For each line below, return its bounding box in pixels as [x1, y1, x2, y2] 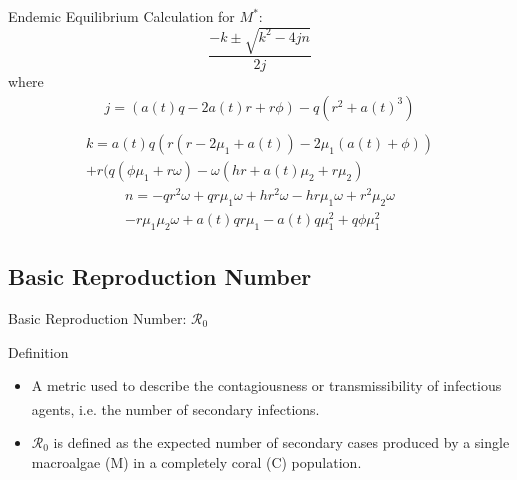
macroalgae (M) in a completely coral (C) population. [31, 451, 362, 472]
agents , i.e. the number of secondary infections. [31, 398, 320, 419]
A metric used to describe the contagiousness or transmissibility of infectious [31, 375, 502, 396]
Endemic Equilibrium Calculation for [8, 6, 235, 26]
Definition [8, 341, 69, 362]
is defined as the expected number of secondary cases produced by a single [53, 431, 510, 452]
